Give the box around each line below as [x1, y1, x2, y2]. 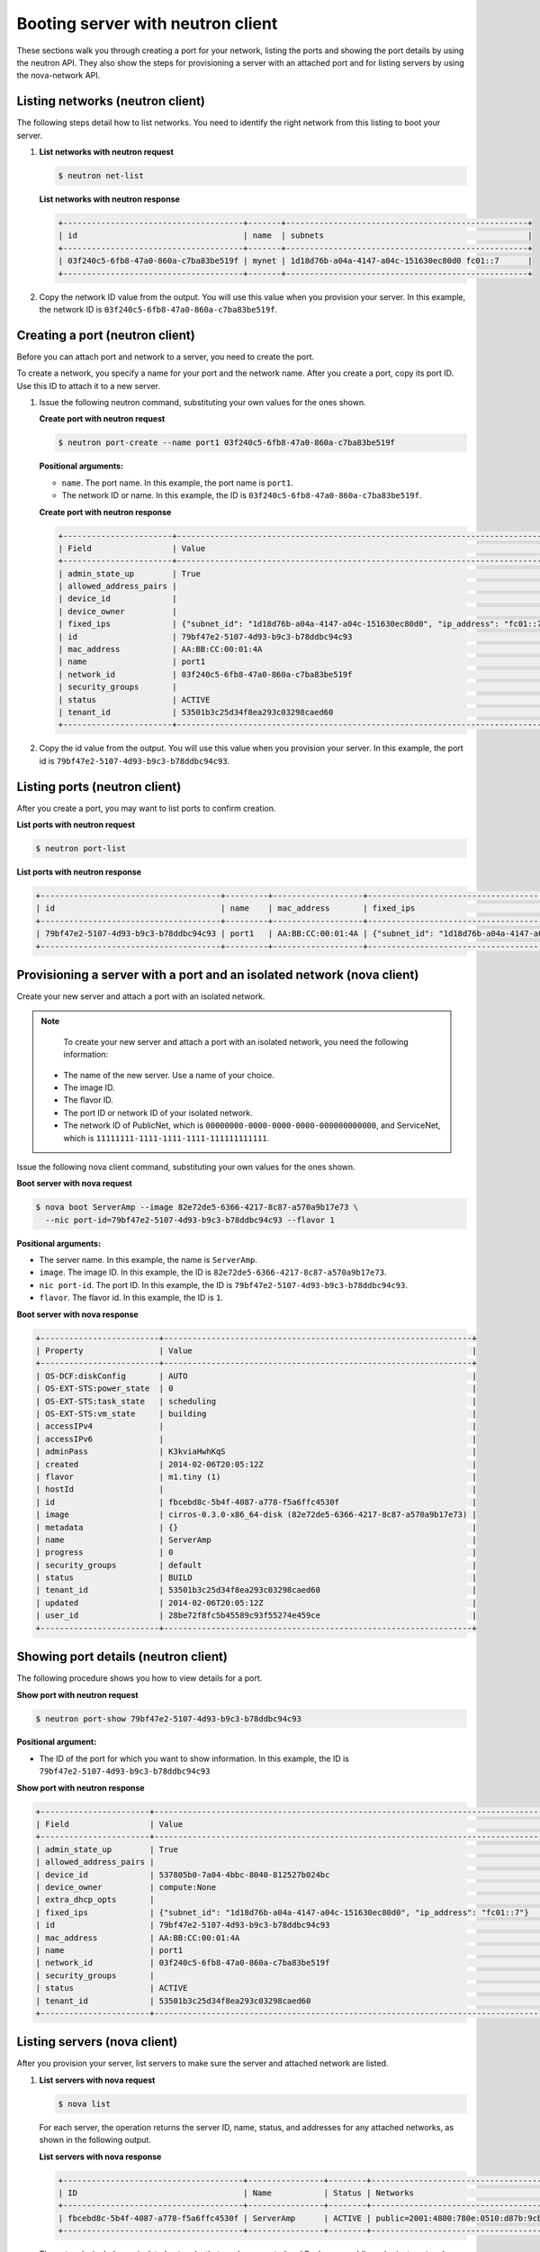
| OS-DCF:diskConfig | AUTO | [35, 1370, 477, 1381]
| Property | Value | [35, 1346, 477, 1356]
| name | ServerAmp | [35, 1534, 477, 1545]
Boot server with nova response [16, 1309, 139, 1320]
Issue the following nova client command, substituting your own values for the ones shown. [16, 1161, 355, 1172]
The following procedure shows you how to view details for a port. [16, 1673, 263, 1684]
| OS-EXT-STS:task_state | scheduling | [35, 1396, 477, 1406]
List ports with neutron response [16, 867, 142, 877]
